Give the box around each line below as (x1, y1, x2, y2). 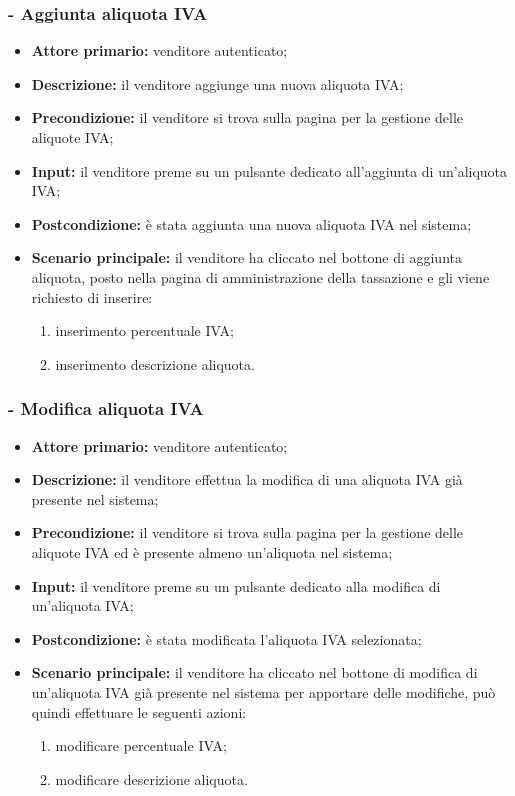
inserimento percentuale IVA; (55, 320, 234, 341)
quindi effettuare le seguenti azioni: (31, 701, 247, 722)
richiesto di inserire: (31, 286, 153, 307)
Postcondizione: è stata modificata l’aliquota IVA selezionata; (31, 628, 422, 649)
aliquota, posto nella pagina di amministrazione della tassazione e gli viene (31, 266, 490, 287)
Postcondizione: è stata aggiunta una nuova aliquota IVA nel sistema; (31, 213, 472, 234)
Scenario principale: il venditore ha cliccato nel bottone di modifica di (31, 662, 478, 683)
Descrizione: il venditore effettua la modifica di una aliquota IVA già (31, 469, 463, 490)
